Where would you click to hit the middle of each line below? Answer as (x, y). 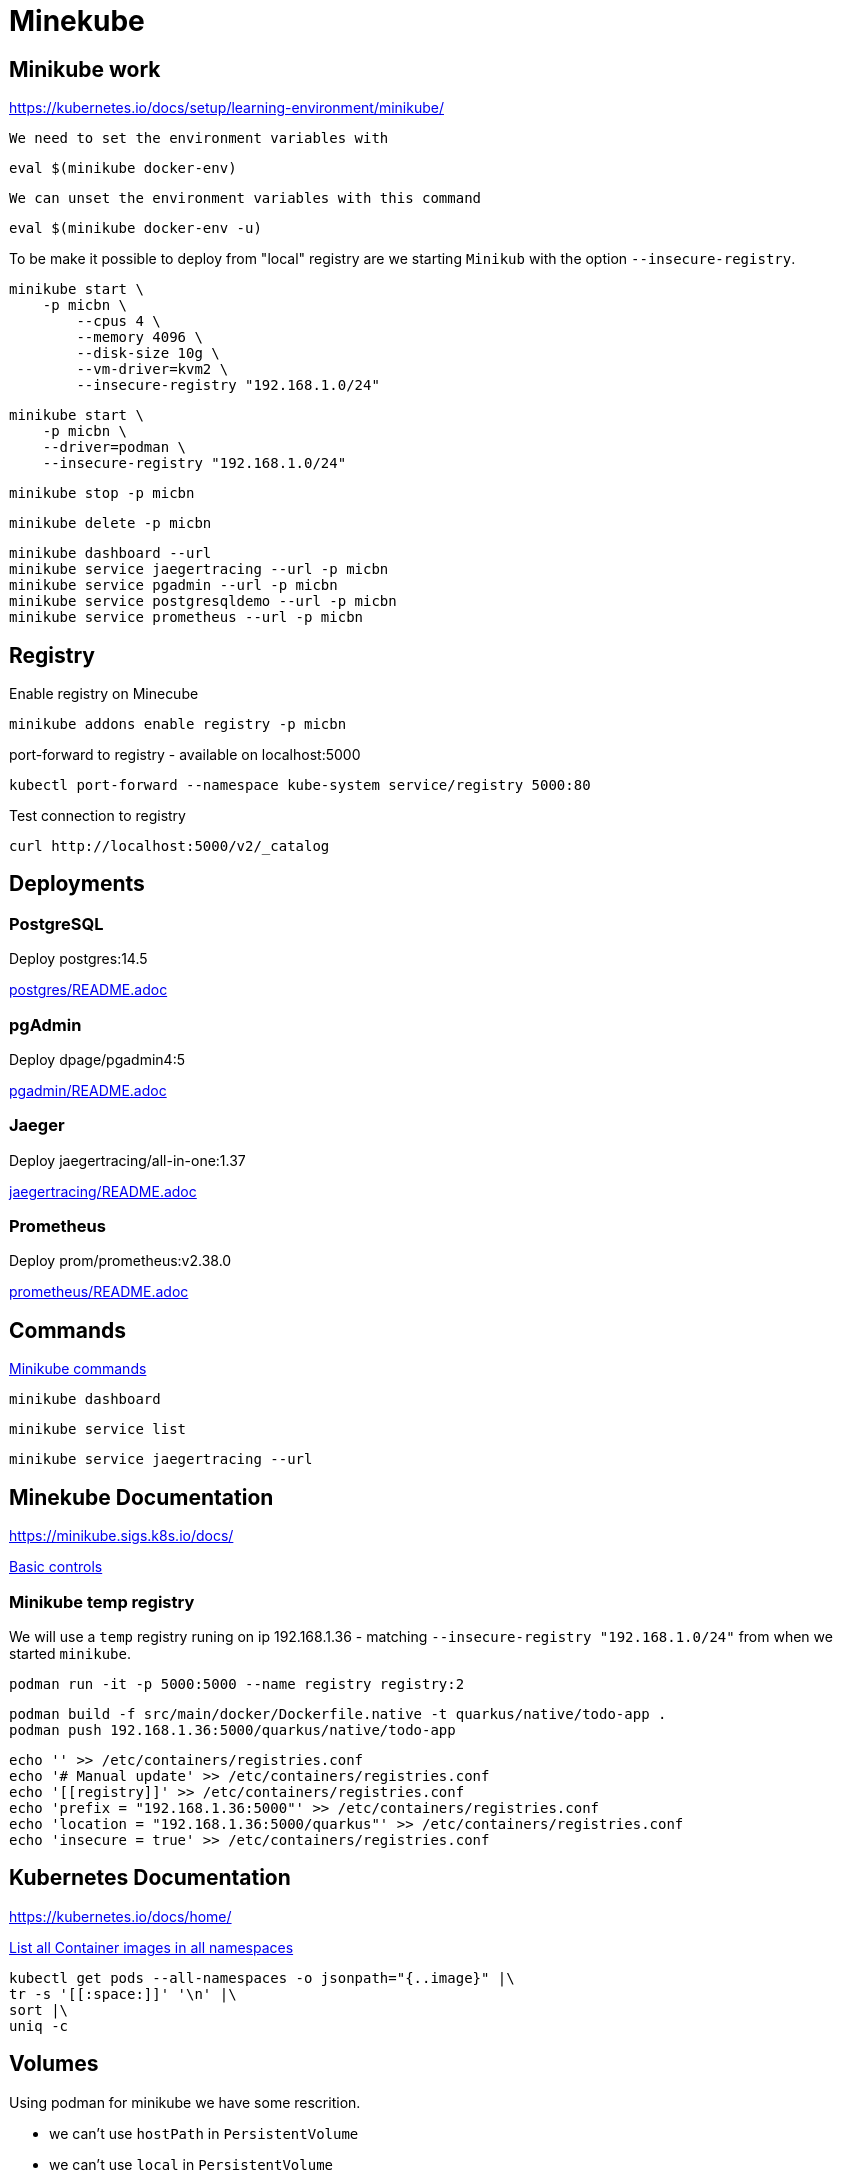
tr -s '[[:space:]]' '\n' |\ (123, 1993)
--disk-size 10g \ (148, 353)
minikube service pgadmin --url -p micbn (173, 585)
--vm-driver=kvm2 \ (152, 369)
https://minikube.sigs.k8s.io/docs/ (121, 1536)
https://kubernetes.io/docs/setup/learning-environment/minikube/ (226, 108)
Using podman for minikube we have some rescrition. (185, 2102)
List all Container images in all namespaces (151, 1947)
